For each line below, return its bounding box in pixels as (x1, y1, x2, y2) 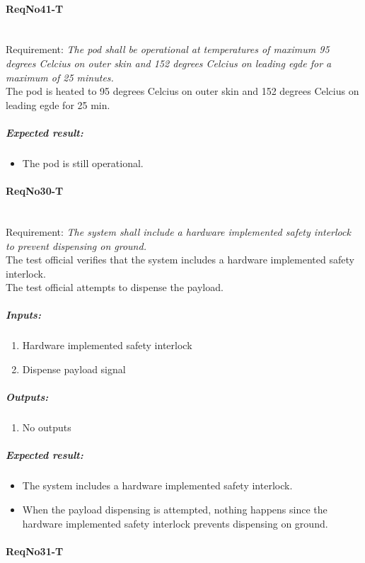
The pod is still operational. (22, 155, 144, 170)
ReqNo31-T (6, 543, 64, 558)
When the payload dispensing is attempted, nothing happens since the (22, 501, 328, 516)
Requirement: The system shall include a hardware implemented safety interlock (6, 224, 351, 239)
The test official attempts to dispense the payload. (6, 280, 224, 295)
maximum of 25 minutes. (6, 69, 114, 84)
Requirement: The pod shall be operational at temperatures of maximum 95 (6, 42, 330, 57)
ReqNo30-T (6, 183, 64, 198)
